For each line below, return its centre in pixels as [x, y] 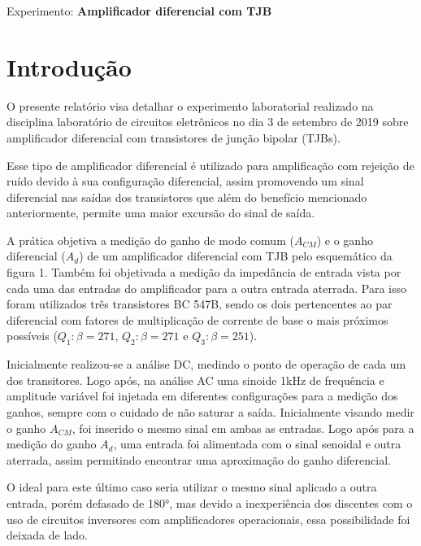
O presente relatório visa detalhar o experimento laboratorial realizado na [190, 105]
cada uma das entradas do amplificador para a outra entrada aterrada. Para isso [206, 288]
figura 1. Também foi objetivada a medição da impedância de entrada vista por [204, 272]
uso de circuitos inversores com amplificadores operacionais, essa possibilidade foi [208, 519]
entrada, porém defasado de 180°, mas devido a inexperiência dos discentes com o [210, 502]
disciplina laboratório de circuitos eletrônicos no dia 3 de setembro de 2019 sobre [208, 122]
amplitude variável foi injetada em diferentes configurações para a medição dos [202, 396]
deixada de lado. [47, 535]
